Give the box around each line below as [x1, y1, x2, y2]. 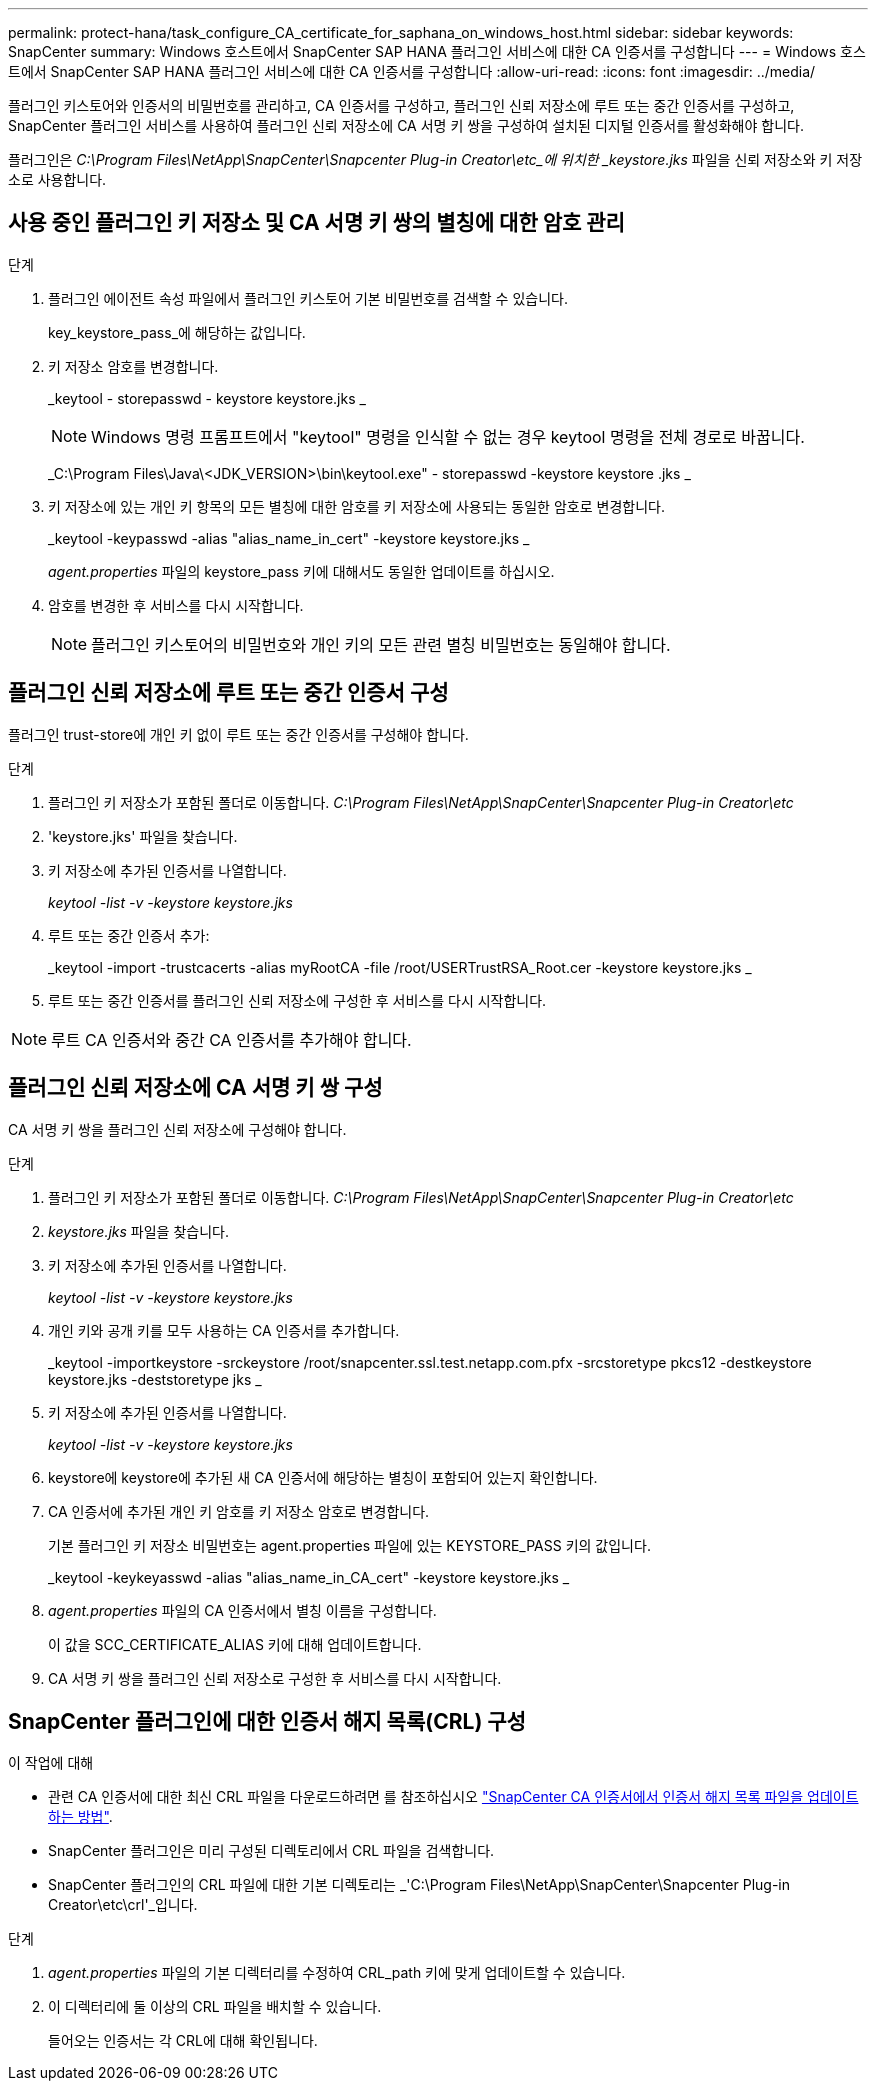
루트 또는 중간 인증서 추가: [48, 926, 210, 944]
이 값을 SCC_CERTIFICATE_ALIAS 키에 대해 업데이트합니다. [48, 1635, 422, 1653]
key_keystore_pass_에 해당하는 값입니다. [48, 323, 306, 341]
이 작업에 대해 [8, 1754, 94, 1772]
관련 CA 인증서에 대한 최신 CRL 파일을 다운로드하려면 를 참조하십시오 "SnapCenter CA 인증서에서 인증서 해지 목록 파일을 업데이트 [48, 1788, 859, 1806]
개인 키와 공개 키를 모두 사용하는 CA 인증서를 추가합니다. [48, 1321, 400, 1339]
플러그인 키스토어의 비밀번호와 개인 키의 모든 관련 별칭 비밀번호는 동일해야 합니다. [91, 634, 671, 655]
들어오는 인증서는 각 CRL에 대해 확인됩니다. [48, 2032, 318, 2050]
